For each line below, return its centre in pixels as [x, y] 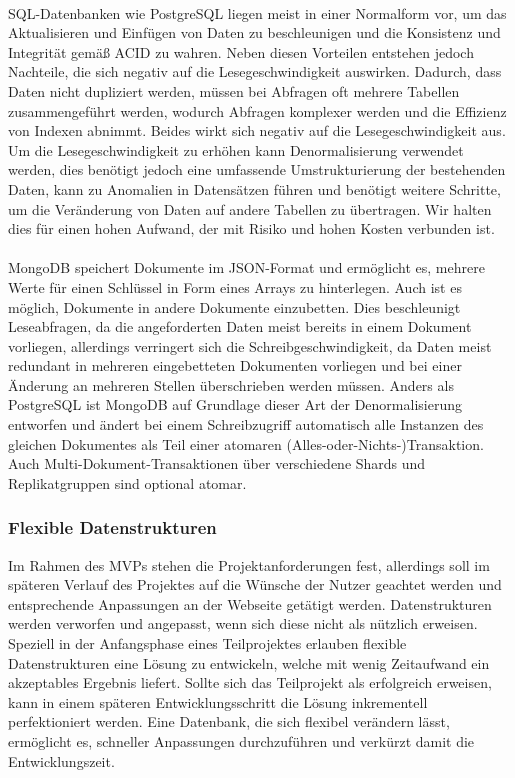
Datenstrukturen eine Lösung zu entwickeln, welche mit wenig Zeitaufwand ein [249, 662]
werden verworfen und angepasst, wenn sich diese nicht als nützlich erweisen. [243, 623]
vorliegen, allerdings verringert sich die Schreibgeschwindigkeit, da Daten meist [250, 345]
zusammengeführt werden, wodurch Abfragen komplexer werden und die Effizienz [257, 110]
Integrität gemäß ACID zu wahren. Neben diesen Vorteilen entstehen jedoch [241, 51]
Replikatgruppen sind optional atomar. [127, 482]
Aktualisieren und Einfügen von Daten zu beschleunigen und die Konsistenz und [254, 32]
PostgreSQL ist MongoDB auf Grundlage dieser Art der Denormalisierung [235, 404]
